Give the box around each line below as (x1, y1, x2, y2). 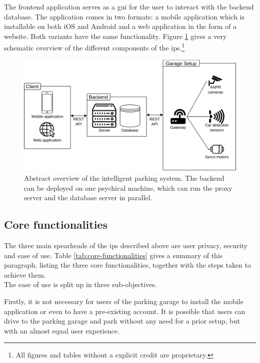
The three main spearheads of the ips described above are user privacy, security (4, 240, 247, 250)
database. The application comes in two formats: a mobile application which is (4, 11, 244, 21)
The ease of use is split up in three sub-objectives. (4, 279, 157, 290)
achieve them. (4, 269, 46, 280)
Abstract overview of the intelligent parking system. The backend (24, 172, 224, 183)
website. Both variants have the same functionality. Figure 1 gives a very (4, 30, 227, 41)
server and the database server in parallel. (24, 192, 152, 203)
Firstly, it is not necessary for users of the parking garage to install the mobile (4, 296, 243, 306)
